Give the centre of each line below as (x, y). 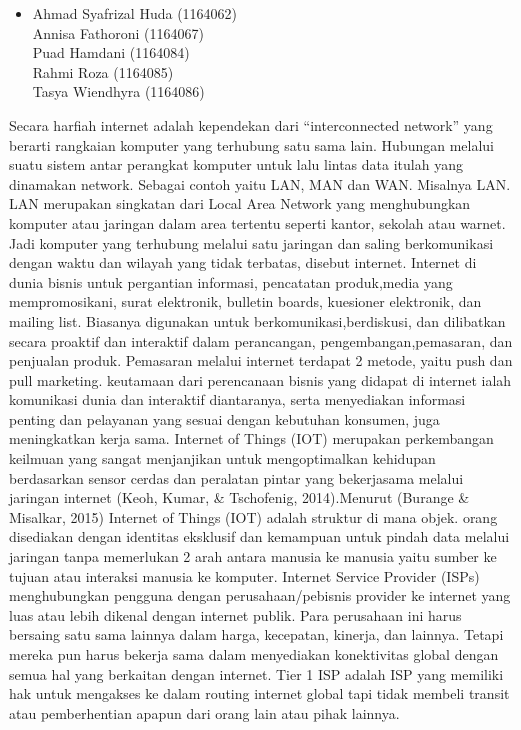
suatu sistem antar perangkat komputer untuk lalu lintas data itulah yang (236, 164)
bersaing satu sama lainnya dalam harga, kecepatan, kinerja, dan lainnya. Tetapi (256, 634)
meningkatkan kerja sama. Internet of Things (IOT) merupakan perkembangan (251, 438)
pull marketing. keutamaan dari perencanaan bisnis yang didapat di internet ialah (260, 379)
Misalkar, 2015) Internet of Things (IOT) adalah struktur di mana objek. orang (253, 516)
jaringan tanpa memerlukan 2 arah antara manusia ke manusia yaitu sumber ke (253, 556)
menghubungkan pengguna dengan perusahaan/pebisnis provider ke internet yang (260, 595)
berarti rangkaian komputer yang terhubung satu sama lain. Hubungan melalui (251, 144)
